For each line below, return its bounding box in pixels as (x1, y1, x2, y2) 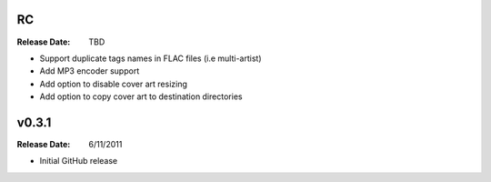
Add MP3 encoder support (39, 66, 140, 76)
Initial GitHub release (39, 156, 118, 167)
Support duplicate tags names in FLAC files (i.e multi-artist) (39, 53, 263, 64)
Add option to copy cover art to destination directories (39, 91, 243, 102)
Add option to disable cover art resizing (39, 78, 188, 89)
